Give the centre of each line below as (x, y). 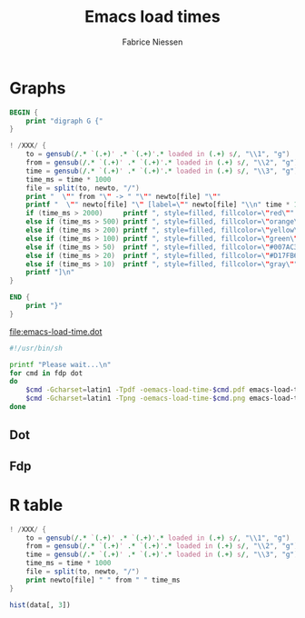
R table (36, 505)
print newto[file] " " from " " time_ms (103, 580)
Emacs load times (152, 17)
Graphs (38, 88)
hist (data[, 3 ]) (40, 605)
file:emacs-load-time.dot (56, 331)
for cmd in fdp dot (46, 373)
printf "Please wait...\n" (60, 364)
